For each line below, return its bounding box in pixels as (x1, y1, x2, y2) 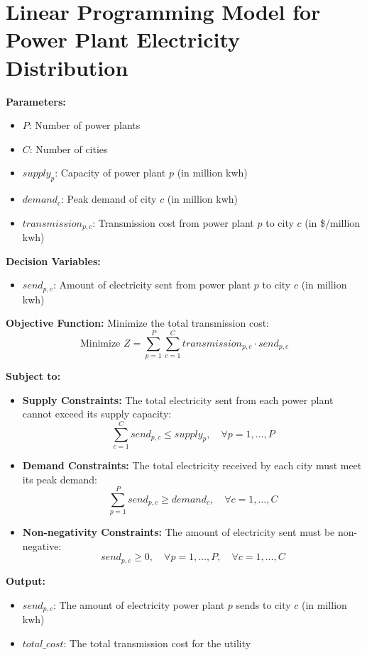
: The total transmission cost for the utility (63, 635, 251, 650)
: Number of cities (29, 141, 108, 156)
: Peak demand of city (61, 191, 157, 206)
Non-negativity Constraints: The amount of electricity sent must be (22, 525, 335, 539)
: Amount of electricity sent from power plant (53, 277, 251, 292)
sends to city (236, 597, 291, 612)
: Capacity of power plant (55, 165, 166, 180)
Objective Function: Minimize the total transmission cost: (6, 315, 269, 330)
